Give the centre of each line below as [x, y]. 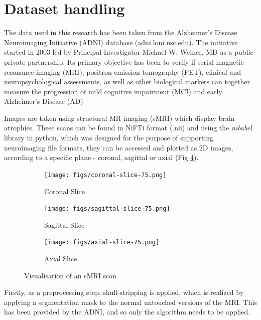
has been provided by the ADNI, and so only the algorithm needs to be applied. [127, 312]
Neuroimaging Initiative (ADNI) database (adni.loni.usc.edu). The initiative [121, 42]
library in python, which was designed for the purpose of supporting [109, 138]
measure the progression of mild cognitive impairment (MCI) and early [113, 91]
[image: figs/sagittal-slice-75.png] [107, 209]
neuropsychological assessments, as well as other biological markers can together [127, 82]
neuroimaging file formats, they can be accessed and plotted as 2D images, [119, 147]
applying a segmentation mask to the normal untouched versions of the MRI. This [130, 302]
